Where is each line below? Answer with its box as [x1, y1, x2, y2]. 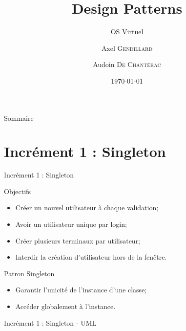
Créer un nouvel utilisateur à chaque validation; [15, 202, 159, 213]
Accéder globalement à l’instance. [15, 301, 116, 311]
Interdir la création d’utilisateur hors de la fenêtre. [15, 252, 167, 262]
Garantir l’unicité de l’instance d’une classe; [15, 285, 147, 295]
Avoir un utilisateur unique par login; [15, 219, 127, 229]
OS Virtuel [110, 26, 144, 37]
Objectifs [4, 186, 31, 196]
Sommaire [4, 112, 34, 123]
